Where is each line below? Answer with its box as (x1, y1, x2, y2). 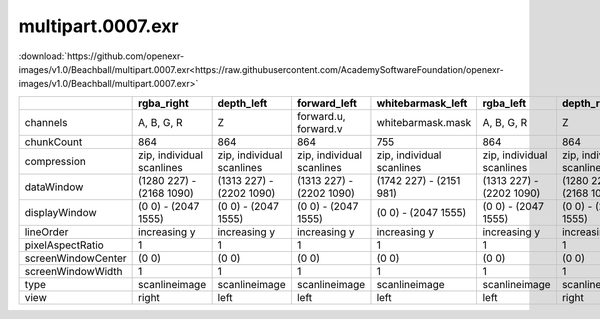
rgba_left (482, 96, 527, 110)
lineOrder (24, 225, 69, 239)
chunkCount (24, 135, 83, 149)
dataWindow (24, 180, 84, 194)
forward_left (296, 96, 357, 110)
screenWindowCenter (24, 251, 127, 265)
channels (24, 115, 68, 129)
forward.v (296, 121, 343, 135)
